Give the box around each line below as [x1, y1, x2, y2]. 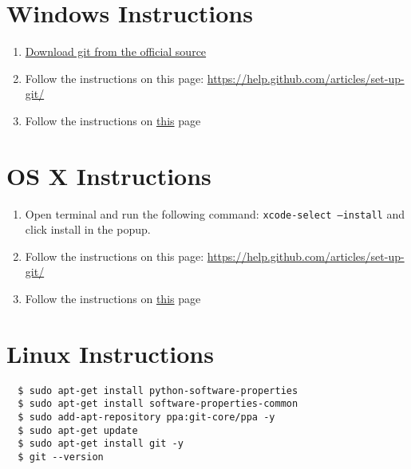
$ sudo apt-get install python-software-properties [18, 384, 298, 396]
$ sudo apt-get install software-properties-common [18, 398, 298, 410]
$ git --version [18, 451, 104, 463]
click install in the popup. [25, 221, 151, 238]
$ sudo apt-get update [18, 424, 138, 436]
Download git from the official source [25, 43, 207, 60]
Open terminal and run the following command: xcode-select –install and [25, 205, 405, 222]
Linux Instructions [6, 337, 214, 369]
